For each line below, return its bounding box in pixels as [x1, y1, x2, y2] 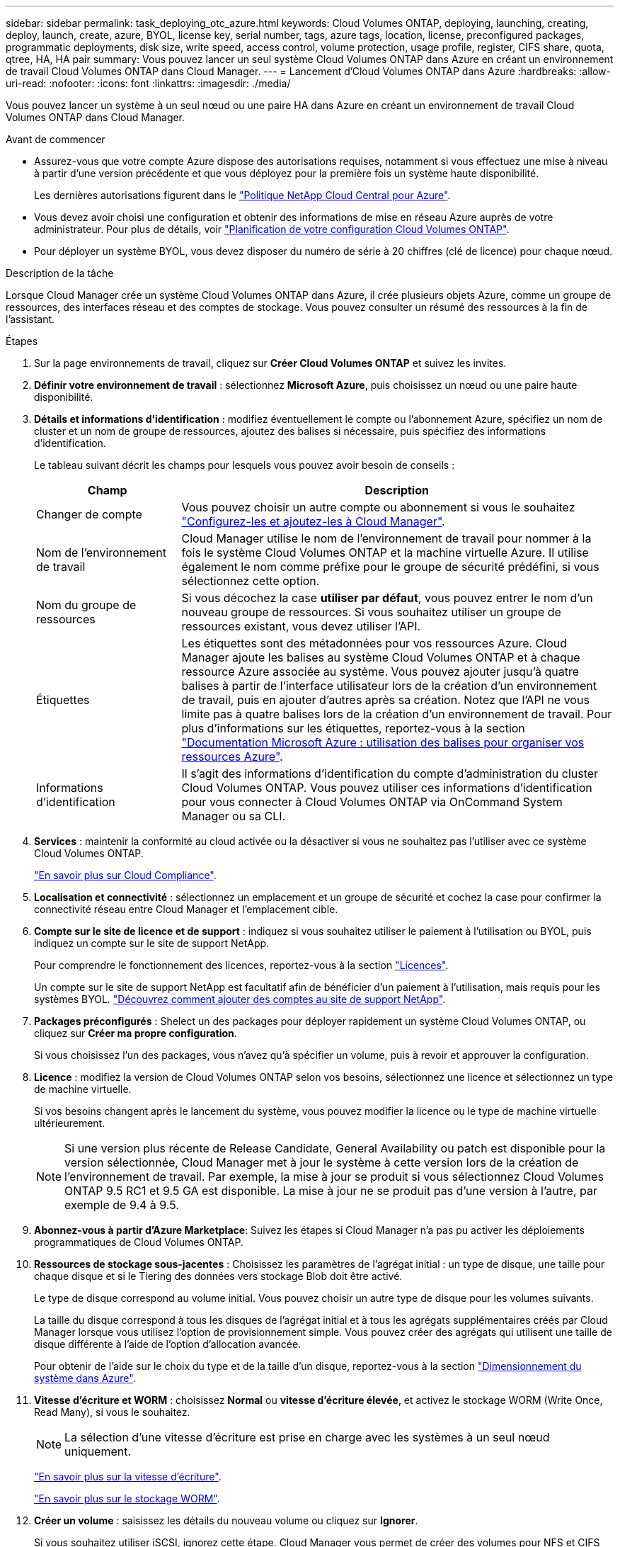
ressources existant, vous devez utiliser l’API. [181, 619, 421, 633]
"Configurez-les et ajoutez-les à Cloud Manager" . [181, 514, 445, 528]
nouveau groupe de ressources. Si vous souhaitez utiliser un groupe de [181, 605, 561, 619]
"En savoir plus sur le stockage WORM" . [34, 1492, 220, 1504]
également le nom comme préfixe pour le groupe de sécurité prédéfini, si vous [181, 560, 599, 574]
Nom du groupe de [36, 598, 137, 612]
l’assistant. [6, 313, 55, 325]
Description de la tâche [6, 267, 114, 279]
